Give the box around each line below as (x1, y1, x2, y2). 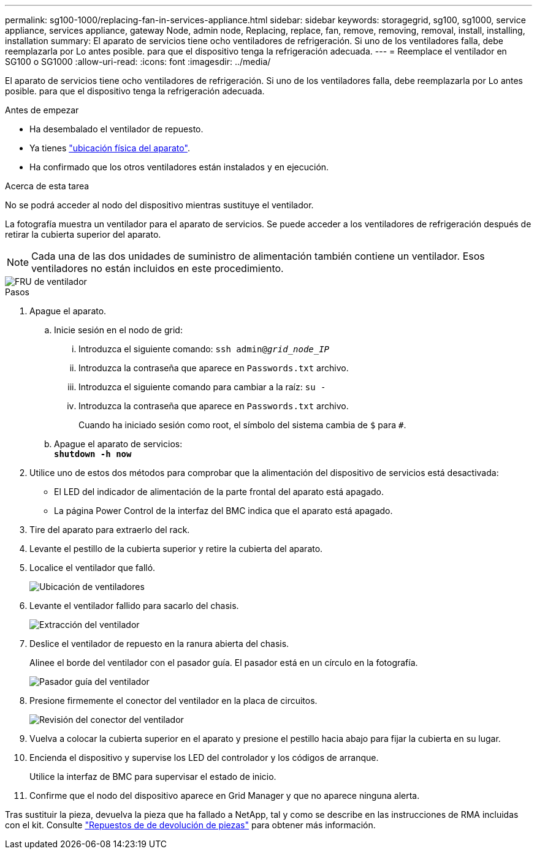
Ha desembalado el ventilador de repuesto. (29, 124, 204, 134)
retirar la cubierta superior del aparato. (5, 229, 161, 240)
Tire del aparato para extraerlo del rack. (29, 524, 190, 535)
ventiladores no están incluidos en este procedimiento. (31, 262, 284, 274)
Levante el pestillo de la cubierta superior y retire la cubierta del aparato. (29, 543, 323, 554)
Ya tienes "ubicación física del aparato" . (29, 143, 190, 153)
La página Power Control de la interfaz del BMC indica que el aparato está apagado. (54, 505, 393, 516)
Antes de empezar (5, 105, 79, 115)
